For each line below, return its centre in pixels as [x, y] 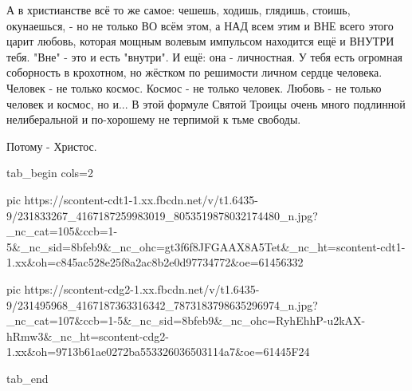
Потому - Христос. [52, 146]
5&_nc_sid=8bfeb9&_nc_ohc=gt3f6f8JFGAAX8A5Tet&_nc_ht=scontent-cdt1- [206, 246]
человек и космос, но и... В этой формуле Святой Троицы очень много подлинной [206, 103]
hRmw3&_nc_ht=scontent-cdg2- [88, 336]
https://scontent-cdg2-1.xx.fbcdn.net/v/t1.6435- [142, 288]
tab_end [27, 378]
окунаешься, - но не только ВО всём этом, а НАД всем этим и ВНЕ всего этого [200, 25]
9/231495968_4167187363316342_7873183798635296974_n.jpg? [162, 304]
